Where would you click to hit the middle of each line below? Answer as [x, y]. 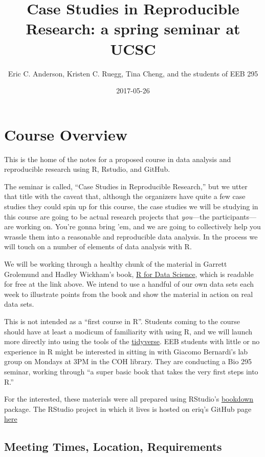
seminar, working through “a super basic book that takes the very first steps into [131, 371]
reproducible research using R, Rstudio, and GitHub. [87, 169]
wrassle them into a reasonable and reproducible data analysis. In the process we [131, 236]
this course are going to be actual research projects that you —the [107, 216]
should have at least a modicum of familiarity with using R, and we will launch [128, 331]
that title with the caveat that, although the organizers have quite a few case [125, 196]
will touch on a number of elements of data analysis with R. [98, 246]
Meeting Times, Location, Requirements [113, 446]
